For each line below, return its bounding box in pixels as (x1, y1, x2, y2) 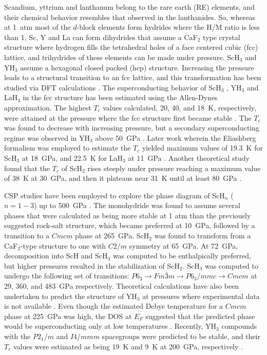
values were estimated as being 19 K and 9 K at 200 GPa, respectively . (13, 341, 243, 351)
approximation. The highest (4, 102, 91, 113)
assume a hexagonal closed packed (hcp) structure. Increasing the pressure (20, 62, 254, 72)
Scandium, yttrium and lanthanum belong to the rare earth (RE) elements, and (4, 2, 255, 12)
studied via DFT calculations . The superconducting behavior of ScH (4, 82, 221, 92)
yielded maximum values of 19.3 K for (142, 142, 263, 153)
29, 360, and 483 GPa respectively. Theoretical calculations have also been (4, 281, 239, 291)
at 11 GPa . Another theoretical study (128, 152, 250, 163)
